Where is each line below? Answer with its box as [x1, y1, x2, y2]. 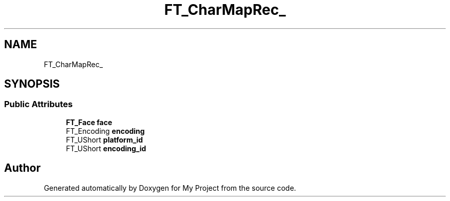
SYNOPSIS [4, 77, 60, 91]
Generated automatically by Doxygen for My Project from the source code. [44, 183, 296, 192]
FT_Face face [66, 117, 113, 127]
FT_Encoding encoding [66, 126, 145, 135]
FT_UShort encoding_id [66, 144, 146, 153]
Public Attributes [4, 99, 73, 110]
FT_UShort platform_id [66, 135, 143, 144]
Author [4, 162, 41, 175]
